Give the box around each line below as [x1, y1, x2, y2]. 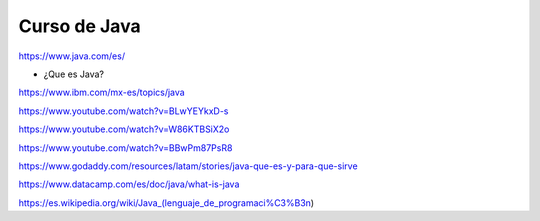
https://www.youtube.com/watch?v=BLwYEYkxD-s [18, 105, 229, 117]
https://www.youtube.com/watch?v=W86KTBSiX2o [18, 123, 230, 135]
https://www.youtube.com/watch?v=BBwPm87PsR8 [18, 141, 233, 154]
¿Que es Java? [43, 68, 105, 80]
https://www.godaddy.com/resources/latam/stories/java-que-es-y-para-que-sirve [18, 160, 359, 172]
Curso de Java [18, 15, 141, 37]
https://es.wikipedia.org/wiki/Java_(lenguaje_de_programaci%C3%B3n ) [18, 196, 315, 209]
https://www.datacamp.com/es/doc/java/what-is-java [18, 178, 240, 190]
